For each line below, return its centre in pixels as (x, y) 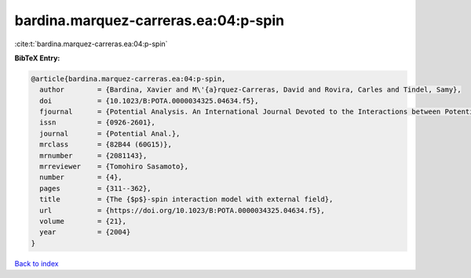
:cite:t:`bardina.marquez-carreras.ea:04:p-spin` (91, 44)
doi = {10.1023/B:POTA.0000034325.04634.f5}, (149, 101)
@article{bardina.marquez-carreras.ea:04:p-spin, (128, 79)
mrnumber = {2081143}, (93, 155)
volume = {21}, (83, 221)
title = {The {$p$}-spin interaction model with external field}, (186, 199)
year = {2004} (85, 232)
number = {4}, (81, 177)
